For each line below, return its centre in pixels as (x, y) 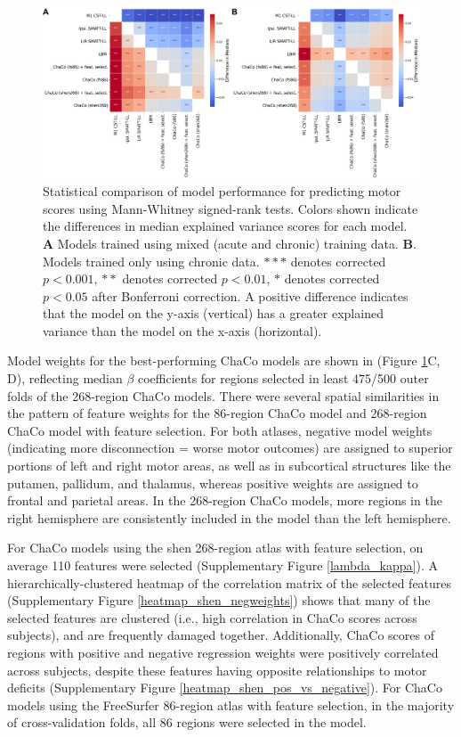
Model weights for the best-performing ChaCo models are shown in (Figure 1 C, (224, 360)
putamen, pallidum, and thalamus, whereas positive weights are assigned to (213, 483)
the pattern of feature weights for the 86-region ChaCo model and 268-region (217, 413)
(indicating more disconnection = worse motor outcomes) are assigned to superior (230, 448)
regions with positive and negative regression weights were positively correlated (223, 652)
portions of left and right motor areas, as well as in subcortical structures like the (229, 466)
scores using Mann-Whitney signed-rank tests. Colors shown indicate (230, 208)
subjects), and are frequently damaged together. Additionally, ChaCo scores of (221, 635)
